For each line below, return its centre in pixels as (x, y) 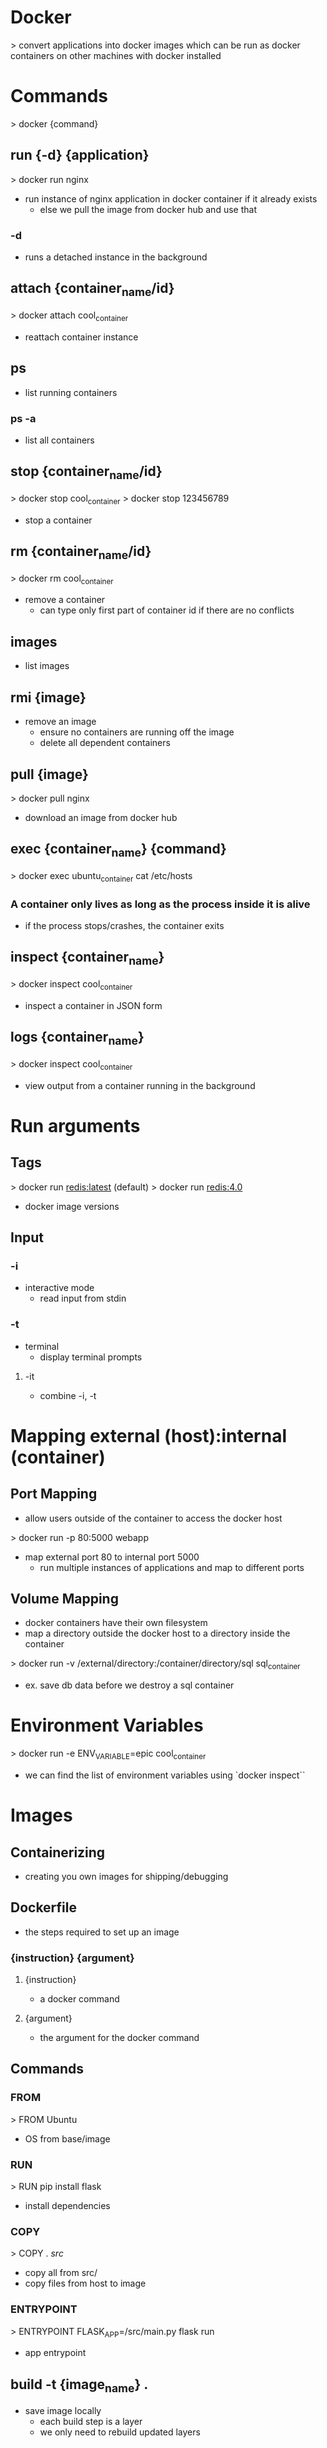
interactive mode (59, 1288)
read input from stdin (83, 1298)
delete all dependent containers (105, 743)
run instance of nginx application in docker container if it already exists (171, 198)
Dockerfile (44, 1907)
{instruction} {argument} (72, 1958)
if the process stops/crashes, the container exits (124, 926)
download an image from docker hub (101, 817)
